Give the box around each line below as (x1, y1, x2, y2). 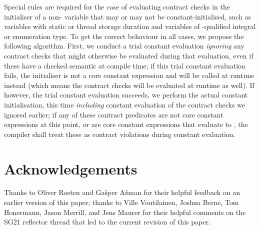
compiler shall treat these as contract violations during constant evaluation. (4, 128, 235, 139)
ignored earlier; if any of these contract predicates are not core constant (4, 109, 223, 119)
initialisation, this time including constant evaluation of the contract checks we (4, 99, 245, 109)
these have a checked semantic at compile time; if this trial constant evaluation (4, 60, 245, 70)
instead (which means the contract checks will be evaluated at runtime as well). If (4, 79, 254, 90)
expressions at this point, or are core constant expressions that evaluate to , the (4, 119, 248, 129)
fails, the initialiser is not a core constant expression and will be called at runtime (4, 70, 254, 80)
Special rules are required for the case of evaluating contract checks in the (4, 1, 230, 11)
